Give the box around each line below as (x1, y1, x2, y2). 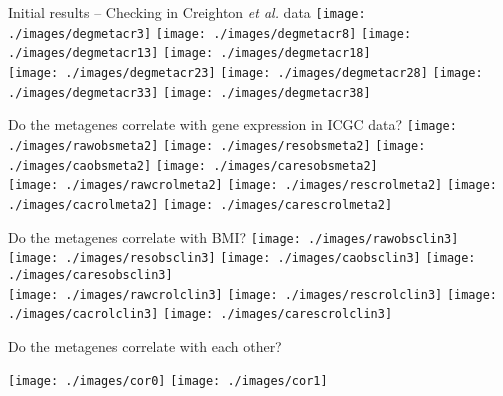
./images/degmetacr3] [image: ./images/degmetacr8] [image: (8, 26, 412, 41)
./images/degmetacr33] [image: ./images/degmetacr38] (8, 85, 371, 100)
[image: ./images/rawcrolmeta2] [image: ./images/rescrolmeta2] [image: (8, 178, 497, 193)
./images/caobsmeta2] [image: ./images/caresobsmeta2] (8, 158, 378, 173)
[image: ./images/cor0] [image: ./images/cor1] (8, 374, 328, 389)
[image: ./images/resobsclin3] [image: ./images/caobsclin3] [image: (8, 251, 476, 266)
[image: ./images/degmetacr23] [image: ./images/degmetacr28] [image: (8, 65, 483, 80)
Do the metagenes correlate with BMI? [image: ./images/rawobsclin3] (8, 226, 459, 247)
